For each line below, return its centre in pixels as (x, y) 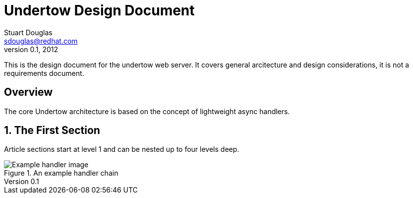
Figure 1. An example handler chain (61, 173)
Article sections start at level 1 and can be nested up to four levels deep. (122, 149)
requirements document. (44, 73)
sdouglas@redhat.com (41, 41)
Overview (29, 92)
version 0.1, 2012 (31, 49)
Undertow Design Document (99, 10)
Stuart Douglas (28, 32)
